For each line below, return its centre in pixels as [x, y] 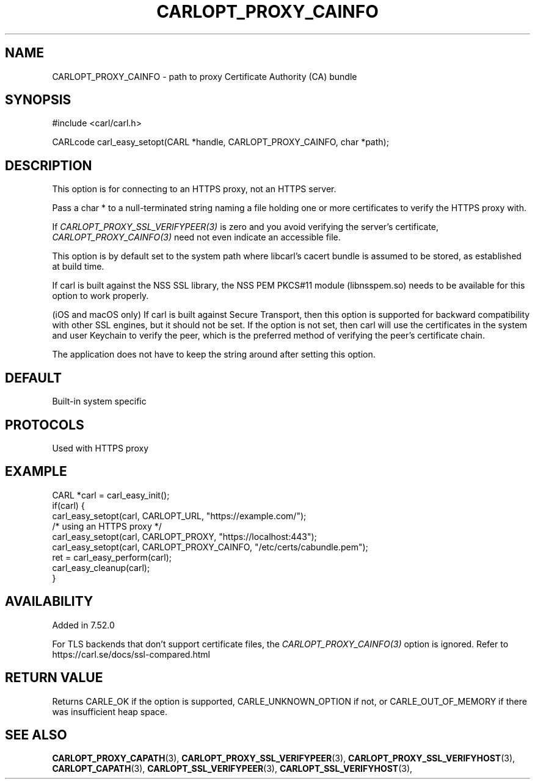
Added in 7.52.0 [83, 625]
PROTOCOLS [45, 425]
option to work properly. [100, 296]
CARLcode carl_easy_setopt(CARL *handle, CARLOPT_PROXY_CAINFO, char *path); [220, 142]
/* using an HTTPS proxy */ [107, 526]
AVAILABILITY [49, 602]
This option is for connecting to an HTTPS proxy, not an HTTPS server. [194, 189]
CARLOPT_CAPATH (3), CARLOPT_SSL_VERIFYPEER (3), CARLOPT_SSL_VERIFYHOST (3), [232, 769]
